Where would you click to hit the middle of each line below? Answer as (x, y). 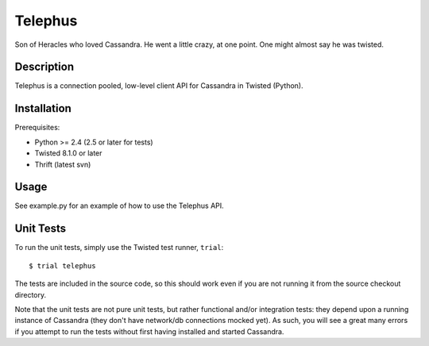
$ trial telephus (62, 265)
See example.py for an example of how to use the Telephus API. (119, 206)
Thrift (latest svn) (63, 164)
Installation (43, 108)
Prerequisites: (37, 128)
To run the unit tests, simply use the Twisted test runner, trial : (119, 248)
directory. (31, 294)
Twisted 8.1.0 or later (68, 153)
